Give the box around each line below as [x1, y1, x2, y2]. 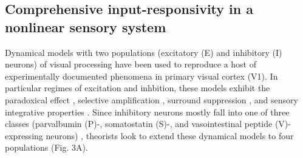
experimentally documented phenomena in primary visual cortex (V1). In [5, 69, 278, 82]
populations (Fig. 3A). [5, 141, 88, 154]
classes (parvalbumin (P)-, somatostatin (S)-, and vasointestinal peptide [5, 117, 273, 130]
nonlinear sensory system [5, 17, 166, 36]
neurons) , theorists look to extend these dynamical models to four [46, 129, 294, 142]
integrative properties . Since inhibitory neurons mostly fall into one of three [5, 105, 290, 118]
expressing [5, 129, 43, 142]
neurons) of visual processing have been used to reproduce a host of [5, 58, 257, 70]
